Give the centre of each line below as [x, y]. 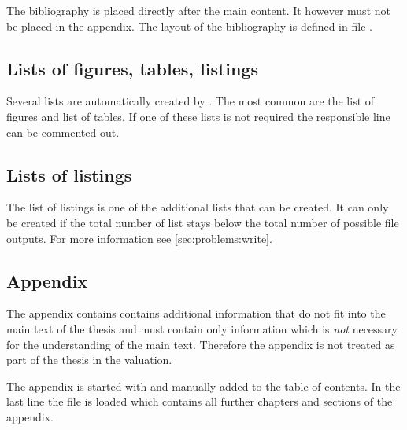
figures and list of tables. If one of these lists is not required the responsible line [198, 116]
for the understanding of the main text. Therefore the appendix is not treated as [201, 344]
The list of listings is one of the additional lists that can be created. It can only [198, 207]
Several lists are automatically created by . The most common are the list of [191, 101]
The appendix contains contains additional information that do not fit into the [196, 313]
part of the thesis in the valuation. [89, 360]
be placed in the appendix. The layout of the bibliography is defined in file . [189, 26]
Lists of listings [69, 174]
